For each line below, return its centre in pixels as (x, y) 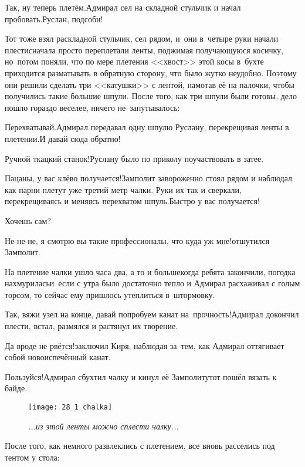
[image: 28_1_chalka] (70, 407)
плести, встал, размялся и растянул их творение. (91, 326)
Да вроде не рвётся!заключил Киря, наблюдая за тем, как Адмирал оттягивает (145, 345)
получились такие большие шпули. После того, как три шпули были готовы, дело (151, 96)
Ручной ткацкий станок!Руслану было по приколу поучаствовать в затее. (134, 158)
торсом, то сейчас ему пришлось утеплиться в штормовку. (110, 294)
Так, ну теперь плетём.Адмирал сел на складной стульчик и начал (123, 7)
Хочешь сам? (28, 220)
